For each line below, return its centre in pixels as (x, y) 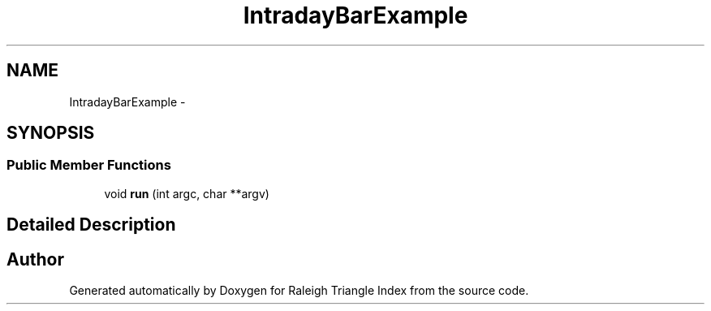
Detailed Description (91, 225)
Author (35, 259)
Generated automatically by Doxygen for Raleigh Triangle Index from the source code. (299, 291)
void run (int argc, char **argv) (187, 193)
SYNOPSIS (51, 133)
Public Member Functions (89, 165)
